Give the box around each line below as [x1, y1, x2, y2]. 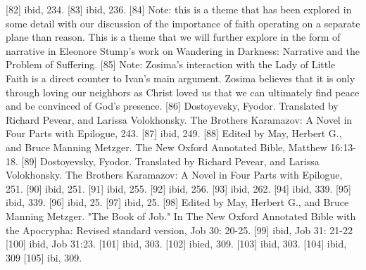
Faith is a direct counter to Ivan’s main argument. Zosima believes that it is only [6, 70, 355, 85]
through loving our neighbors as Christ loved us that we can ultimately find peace [6, 84, 360, 99]
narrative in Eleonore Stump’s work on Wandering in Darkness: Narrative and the [6, 43, 360, 58]
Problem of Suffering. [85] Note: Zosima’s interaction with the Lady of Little [6, 57, 336, 72]
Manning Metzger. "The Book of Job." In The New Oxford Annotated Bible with [6, 208, 356, 223]
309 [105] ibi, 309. [6, 250, 82, 264]
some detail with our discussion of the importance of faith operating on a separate [6, 15, 360, 30]
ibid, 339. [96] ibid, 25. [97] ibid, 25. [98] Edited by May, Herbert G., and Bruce [6, 195, 349, 210]
